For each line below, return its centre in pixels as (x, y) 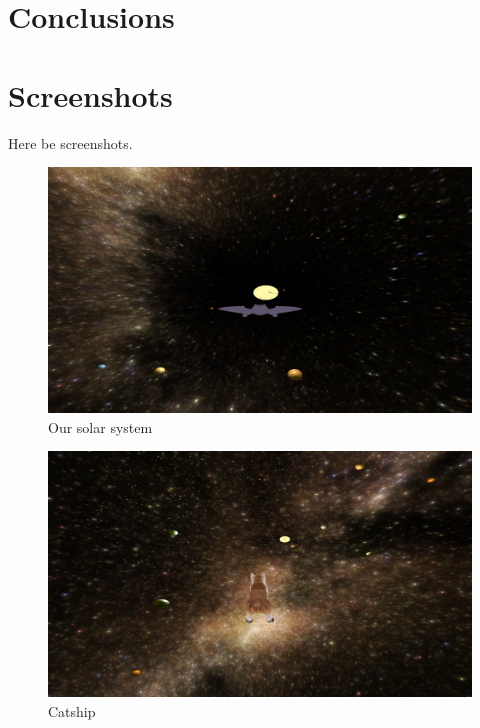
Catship (72, 710)
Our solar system (100, 426)
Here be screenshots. (70, 142)
